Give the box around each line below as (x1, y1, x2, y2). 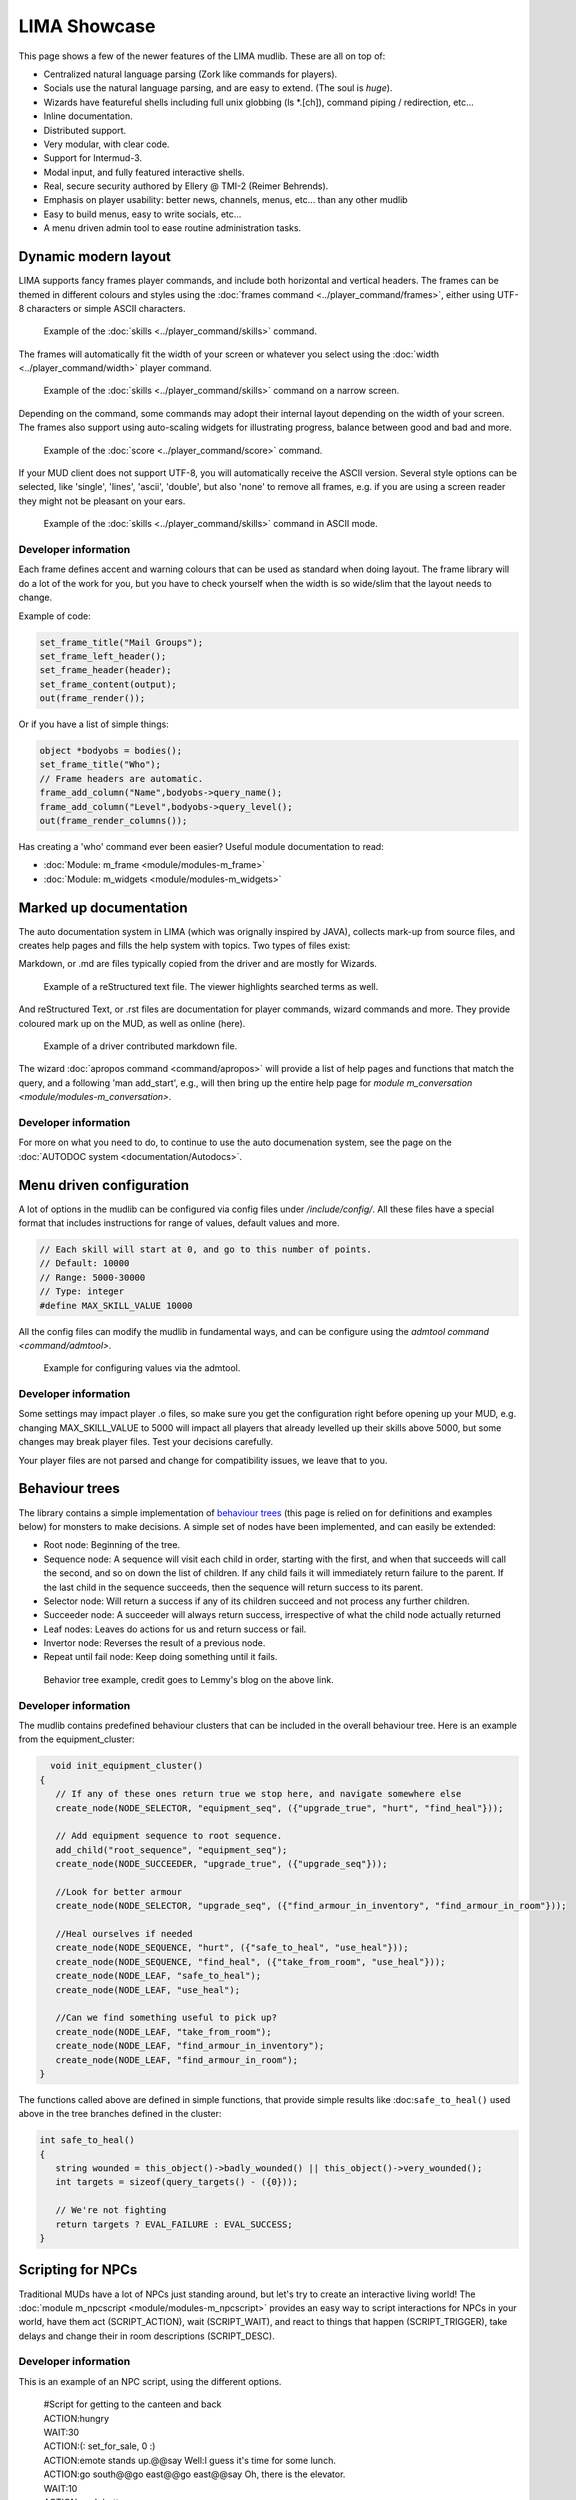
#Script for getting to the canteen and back (43, 2398, 222, 2410)
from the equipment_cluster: (18, 1733, 135, 1745)
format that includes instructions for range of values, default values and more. (18, 1217, 340, 1229)
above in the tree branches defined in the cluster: (18, 2108, 222, 2120)
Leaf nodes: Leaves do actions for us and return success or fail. (43, 1623, 307, 1635)
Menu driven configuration (18, 1176, 190, 1194)
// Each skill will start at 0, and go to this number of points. (39, 1244, 372, 1255)
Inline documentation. (43, 110, 134, 122)
